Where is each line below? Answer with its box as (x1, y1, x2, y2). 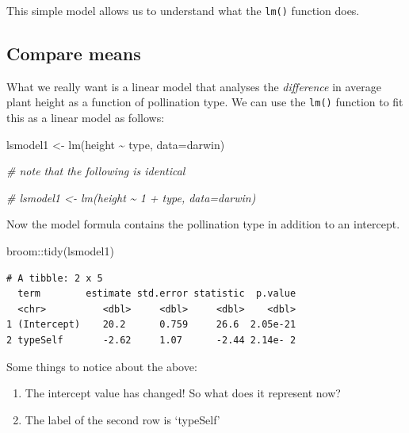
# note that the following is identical (6, 163, 185, 179)
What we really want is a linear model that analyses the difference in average (6, 78, 382, 94)
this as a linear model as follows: (6, 109, 165, 126)
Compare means (6, 41, 141, 66)
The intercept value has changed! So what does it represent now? (25, 385, 341, 401)
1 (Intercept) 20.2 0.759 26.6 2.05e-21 (6, 319, 296, 331)
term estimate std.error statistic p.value (17, 288, 296, 300)
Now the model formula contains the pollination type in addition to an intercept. (6, 216, 400, 232)
